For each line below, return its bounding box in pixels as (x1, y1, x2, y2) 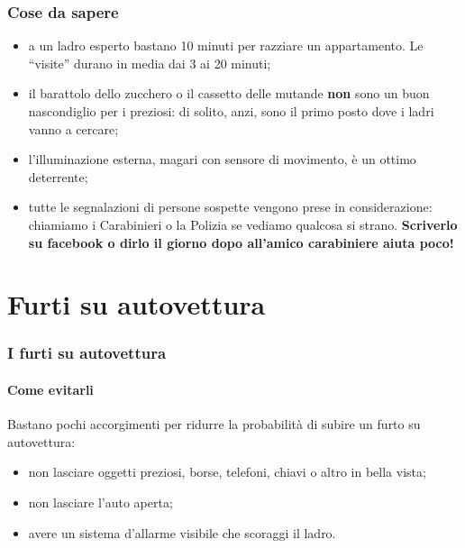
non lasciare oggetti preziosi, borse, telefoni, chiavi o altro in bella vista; (28, 462, 426, 481)
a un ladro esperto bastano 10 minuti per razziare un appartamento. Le (28, 36, 424, 55)
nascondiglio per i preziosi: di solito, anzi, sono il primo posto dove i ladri (28, 102, 434, 120)
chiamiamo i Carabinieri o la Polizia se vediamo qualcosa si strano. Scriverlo (28, 215, 458, 233)
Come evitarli (7, 379, 94, 398)
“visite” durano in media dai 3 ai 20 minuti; (28, 53, 271, 72)
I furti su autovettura (7, 342, 167, 364)
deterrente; (28, 167, 88, 186)
